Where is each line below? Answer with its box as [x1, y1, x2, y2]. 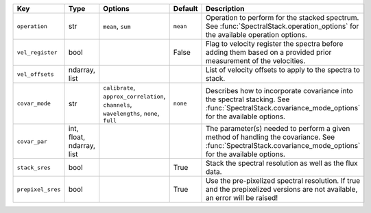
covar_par [16, 138, 48, 145]
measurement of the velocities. [205, 56, 306, 65]
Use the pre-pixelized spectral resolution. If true [205, 176, 360, 185]
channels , [103, 100, 132, 109]
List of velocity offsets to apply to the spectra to [205, 65, 360, 75]
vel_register [16, 49, 58, 56]
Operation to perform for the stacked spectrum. [205, 13, 359, 22]
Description [205, 4, 245, 13]
